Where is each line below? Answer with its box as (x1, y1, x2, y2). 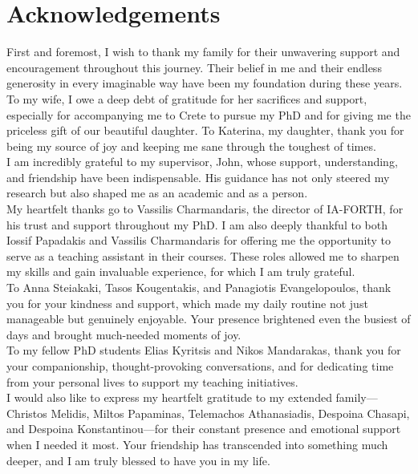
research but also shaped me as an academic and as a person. (6, 184, 308, 201)
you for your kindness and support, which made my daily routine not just (6, 294, 368, 311)
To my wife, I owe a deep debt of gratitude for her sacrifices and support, (6, 90, 367, 107)
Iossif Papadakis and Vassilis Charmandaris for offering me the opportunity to (6, 232, 391, 249)
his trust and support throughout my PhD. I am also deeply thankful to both (6, 216, 388, 233)
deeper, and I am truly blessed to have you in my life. (6, 452, 270, 468)
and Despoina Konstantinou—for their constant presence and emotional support (6, 420, 401, 437)
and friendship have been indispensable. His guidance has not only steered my (6, 168, 390, 185)
